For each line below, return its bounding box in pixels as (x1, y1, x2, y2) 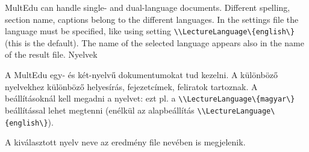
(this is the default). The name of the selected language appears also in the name (5, 36, 304, 49)
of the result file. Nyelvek (5, 48, 98, 61)
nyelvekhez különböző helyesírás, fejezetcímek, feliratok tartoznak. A (5, 80, 258, 93)
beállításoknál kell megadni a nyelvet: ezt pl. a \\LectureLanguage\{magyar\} (5, 92, 295, 105)
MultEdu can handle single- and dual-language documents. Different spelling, (5, 1, 290, 13)
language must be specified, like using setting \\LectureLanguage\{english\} (5, 25, 295, 37)
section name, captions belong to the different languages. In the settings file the (5, 13, 299, 25)
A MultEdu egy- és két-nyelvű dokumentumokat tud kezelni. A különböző (5, 68, 278, 81)
